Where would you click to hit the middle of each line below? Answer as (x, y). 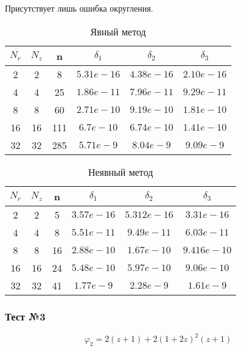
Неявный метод (120, 172)
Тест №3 (25, 316)
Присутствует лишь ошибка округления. (79, 8)
